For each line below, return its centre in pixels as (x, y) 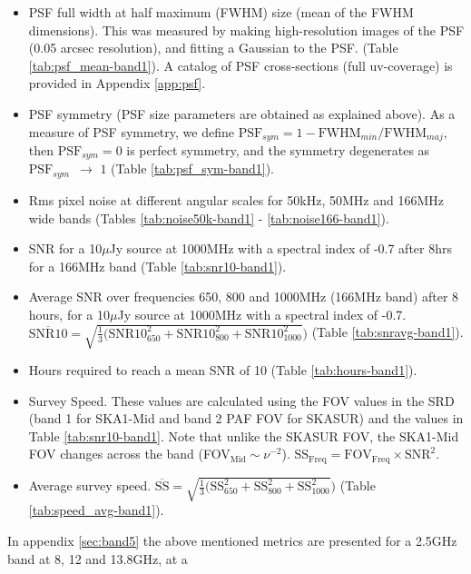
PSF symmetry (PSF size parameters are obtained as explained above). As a (242, 113)
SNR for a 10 (65, 248)
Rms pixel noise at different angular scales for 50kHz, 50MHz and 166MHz (236, 199)
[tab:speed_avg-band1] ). (96, 510)
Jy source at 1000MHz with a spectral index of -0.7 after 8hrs (281, 248)
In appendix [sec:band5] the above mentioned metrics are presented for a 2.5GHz (232, 540)
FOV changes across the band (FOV (129, 454)
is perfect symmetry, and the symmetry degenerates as (278, 150)
